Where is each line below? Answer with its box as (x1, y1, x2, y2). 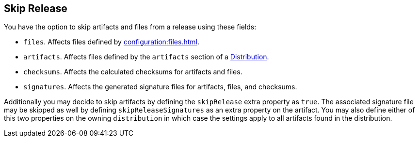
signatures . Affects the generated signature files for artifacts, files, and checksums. (23, 83, 297, 91)
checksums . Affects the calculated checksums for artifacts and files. (23, 68, 242, 76)
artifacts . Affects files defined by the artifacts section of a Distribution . (23, 53, 269, 61)
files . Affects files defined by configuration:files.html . (23, 38, 199, 46)
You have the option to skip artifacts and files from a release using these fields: (4, 23, 257, 31)
